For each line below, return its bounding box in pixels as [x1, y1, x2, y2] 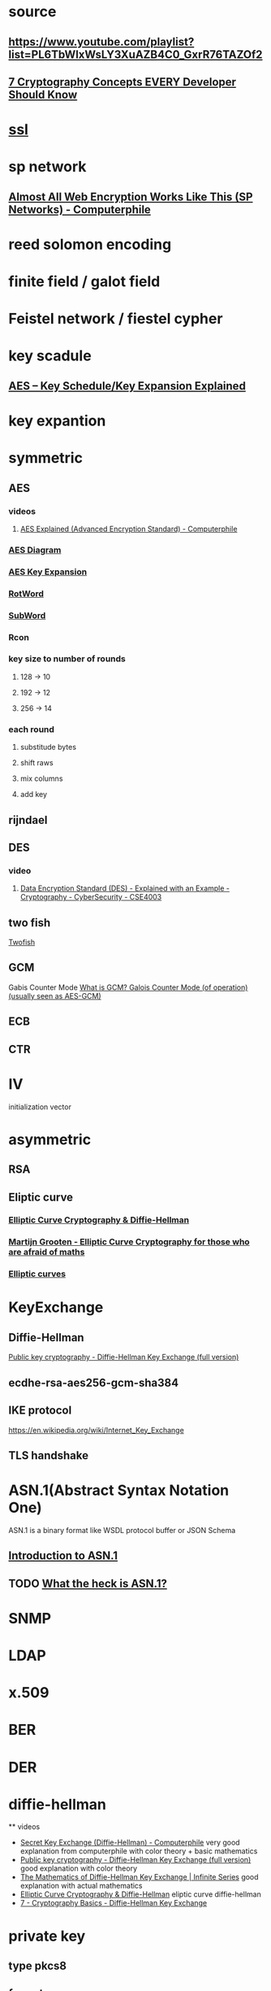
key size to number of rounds [8, 653, 126, 664]
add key [19, 790, 47, 799]
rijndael [8, 813, 48, 827]
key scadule [8, 346, 92, 365]
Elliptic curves [8, 1268, 67, 1279]
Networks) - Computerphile [8, 203, 152, 216]
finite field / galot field [8, 272, 161, 291]
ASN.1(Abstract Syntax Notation [8, 1481, 230, 1500]
